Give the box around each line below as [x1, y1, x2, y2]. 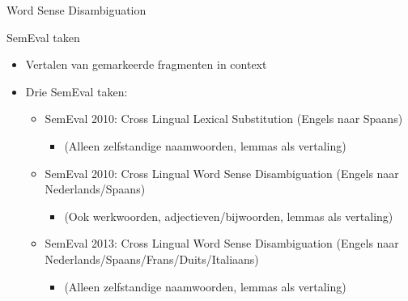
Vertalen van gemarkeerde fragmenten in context [25, 56, 267, 73]
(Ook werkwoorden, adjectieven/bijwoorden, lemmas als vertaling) [64, 207, 393, 224]
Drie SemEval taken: [25, 83, 128, 100]
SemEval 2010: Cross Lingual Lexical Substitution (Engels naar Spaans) [45, 110, 403, 127]
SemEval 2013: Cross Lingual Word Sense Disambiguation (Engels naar [45, 235, 399, 252]
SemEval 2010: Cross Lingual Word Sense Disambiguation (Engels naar [45, 164, 399, 181]
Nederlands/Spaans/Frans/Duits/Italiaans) [45, 250, 259, 267]
